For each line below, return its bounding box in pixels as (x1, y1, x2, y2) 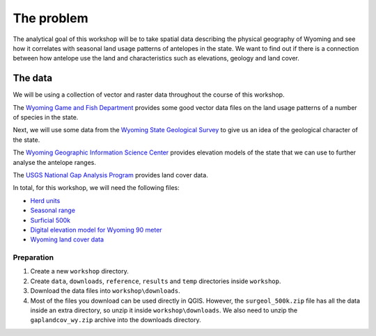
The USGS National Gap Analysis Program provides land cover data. (13, 170, 208, 179)
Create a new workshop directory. (30, 267, 129, 275)
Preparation (13, 253, 54, 262)
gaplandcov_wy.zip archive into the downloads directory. (30, 316, 201, 324)
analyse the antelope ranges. (13, 158, 97, 166)
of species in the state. (13, 113, 79, 122)
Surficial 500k (30, 216, 71, 224)
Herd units (30, 196, 61, 205)
